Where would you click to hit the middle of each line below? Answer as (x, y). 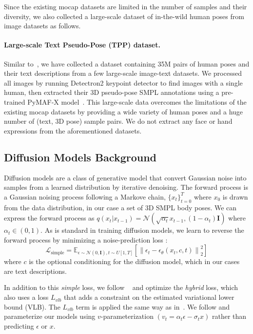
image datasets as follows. (42, 26)
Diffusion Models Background (80, 157)
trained (15, 101)
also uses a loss (26, 297)
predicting (19, 325)
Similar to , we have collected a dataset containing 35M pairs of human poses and (127, 63)
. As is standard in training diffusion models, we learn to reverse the (142, 230)
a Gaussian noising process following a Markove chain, (85, 196)
